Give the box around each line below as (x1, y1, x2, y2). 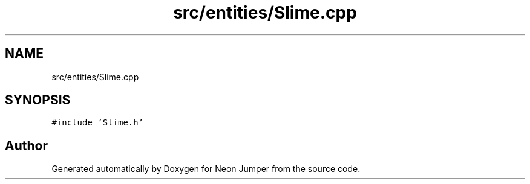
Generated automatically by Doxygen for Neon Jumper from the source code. (51, 163, 361, 174)
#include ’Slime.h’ (51, 118, 144, 128)
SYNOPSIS (5, 92, 71, 108)
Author (5, 138, 48, 153)
